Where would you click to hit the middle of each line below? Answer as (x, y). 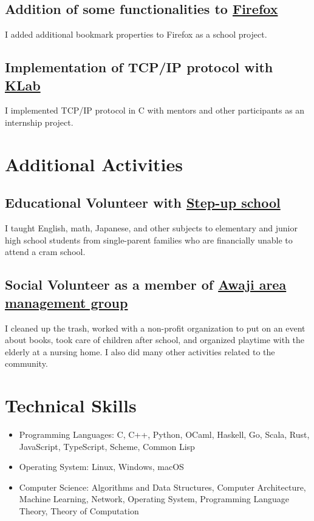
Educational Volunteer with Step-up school (143, 203)
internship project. (39, 122)
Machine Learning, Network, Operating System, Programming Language (154, 499)
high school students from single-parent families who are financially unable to (149, 240)
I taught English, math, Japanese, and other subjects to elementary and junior (151, 228)
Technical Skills (71, 405)
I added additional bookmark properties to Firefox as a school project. (136, 34)
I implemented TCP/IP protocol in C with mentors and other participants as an (155, 110)
